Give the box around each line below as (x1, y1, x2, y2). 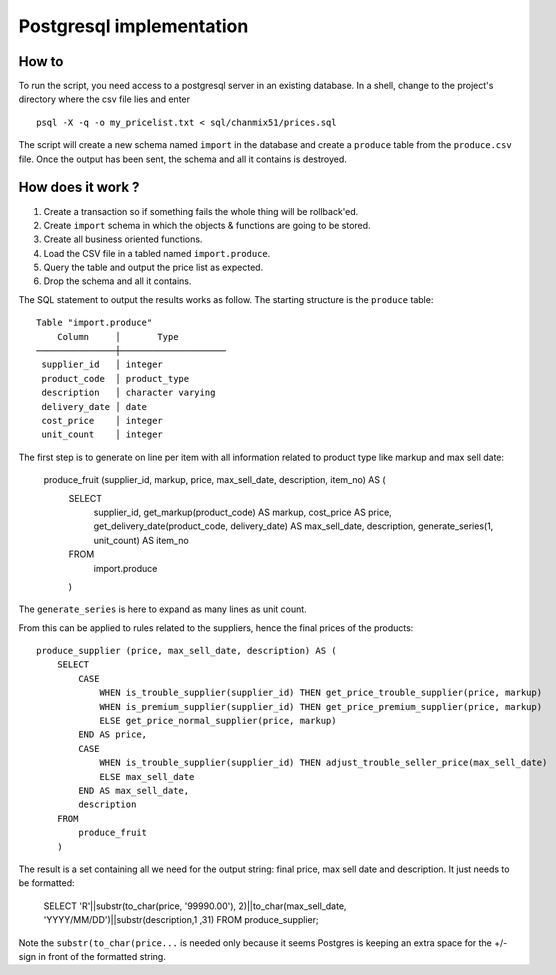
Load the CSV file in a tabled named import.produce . (43, 247, 271, 259)
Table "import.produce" (36, 317, 153, 329)
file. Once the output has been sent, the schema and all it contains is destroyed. (18, 153, 347, 165)
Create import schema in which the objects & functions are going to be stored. (43, 219, 371, 231)
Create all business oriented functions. (43, 233, 203, 245)
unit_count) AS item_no (93, 534, 189, 546)
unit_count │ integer (41, 429, 164, 440)
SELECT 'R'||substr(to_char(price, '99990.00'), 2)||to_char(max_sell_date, (43, 900, 347, 912)
